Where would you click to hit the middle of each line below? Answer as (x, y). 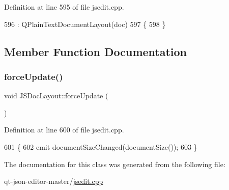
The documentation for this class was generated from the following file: (115, 164)
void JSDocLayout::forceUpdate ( (56, 96)
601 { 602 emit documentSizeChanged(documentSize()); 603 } (101, 146)
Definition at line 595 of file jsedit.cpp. (64, 7)
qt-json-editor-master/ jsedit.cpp (54, 181)
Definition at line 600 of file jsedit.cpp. (64, 130)
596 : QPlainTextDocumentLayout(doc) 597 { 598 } (85, 24)
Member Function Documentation (96, 51)
